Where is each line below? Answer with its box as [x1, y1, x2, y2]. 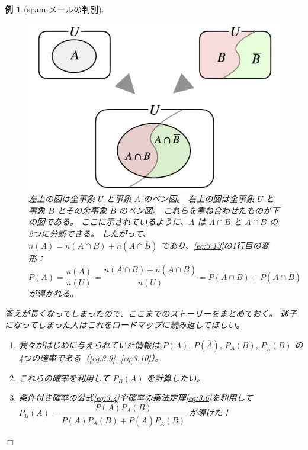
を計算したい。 [146, 371, 205, 384]
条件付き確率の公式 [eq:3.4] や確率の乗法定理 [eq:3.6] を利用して [18, 391, 253, 404]
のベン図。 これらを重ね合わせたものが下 [118, 204, 280, 216]
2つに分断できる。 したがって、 [28, 227, 151, 239]
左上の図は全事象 [28, 192, 95, 205]
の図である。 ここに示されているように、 [28, 216, 189, 228]
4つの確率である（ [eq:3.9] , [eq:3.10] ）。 [18, 351, 163, 364]
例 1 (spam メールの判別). [5, 3, 104, 15]
